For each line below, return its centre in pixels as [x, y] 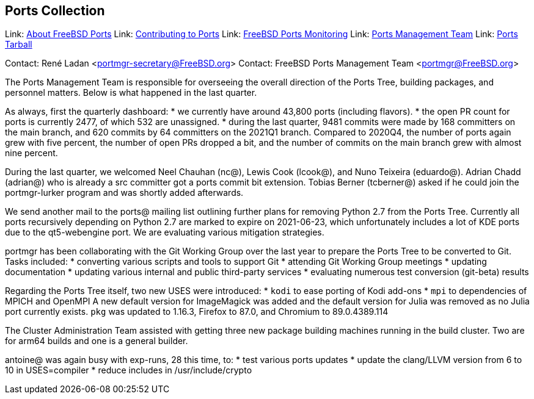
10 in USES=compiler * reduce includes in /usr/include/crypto [129, 370]
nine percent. [31, 153]
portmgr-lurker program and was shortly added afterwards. [124, 193]
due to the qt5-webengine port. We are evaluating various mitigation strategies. [165, 232]
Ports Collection [55, 11]
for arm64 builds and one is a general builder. [97, 341]
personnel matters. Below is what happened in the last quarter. [131, 93]
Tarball [19, 45]
